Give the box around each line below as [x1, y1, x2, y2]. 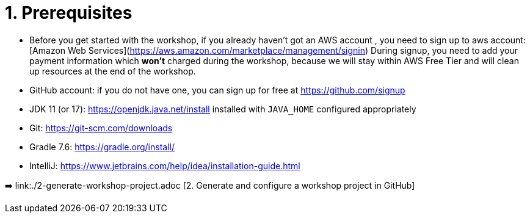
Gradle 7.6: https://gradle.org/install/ [29, 141, 175, 152]
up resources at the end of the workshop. [29, 65, 196, 76]
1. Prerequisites [5, 2, 132, 23]
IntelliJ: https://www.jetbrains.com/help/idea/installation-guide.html [29, 160, 300, 171]
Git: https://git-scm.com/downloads [29, 122, 173, 133]
